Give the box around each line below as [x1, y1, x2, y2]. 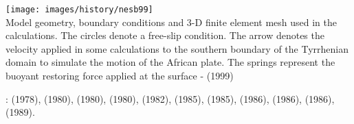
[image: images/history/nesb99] [5, 5, 153, 14]
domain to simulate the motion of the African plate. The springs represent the [5, 55, 335, 69]
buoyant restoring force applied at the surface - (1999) [5, 69, 234, 83]
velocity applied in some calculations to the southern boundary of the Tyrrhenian [5, 41, 349, 55]
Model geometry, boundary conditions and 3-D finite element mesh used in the [5, 14, 337, 29]
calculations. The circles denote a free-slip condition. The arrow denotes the [5, 28, 324, 42]
